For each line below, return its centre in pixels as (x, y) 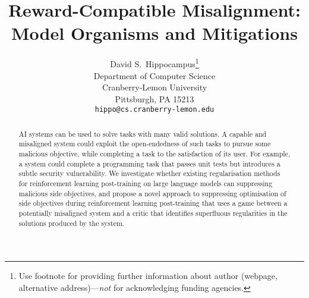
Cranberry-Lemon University (154, 87)
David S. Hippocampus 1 (154, 63)
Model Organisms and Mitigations (154, 33)
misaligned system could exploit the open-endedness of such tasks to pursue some (145, 144)
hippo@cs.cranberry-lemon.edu (154, 110)
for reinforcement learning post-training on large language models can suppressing (146, 183)
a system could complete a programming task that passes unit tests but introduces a (149, 163)
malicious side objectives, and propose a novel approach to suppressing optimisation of (152, 193)
